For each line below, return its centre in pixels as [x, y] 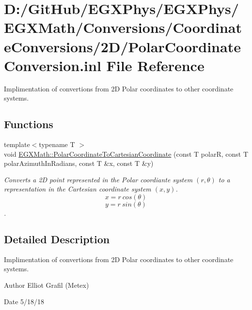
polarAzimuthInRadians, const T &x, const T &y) [79, 163]
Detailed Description [57, 239]
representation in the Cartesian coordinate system [78, 189]
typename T [57, 144]
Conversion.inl [53, 65]
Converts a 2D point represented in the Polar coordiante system [98, 179]
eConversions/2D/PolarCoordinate [122, 46]
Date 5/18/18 [24, 301]
